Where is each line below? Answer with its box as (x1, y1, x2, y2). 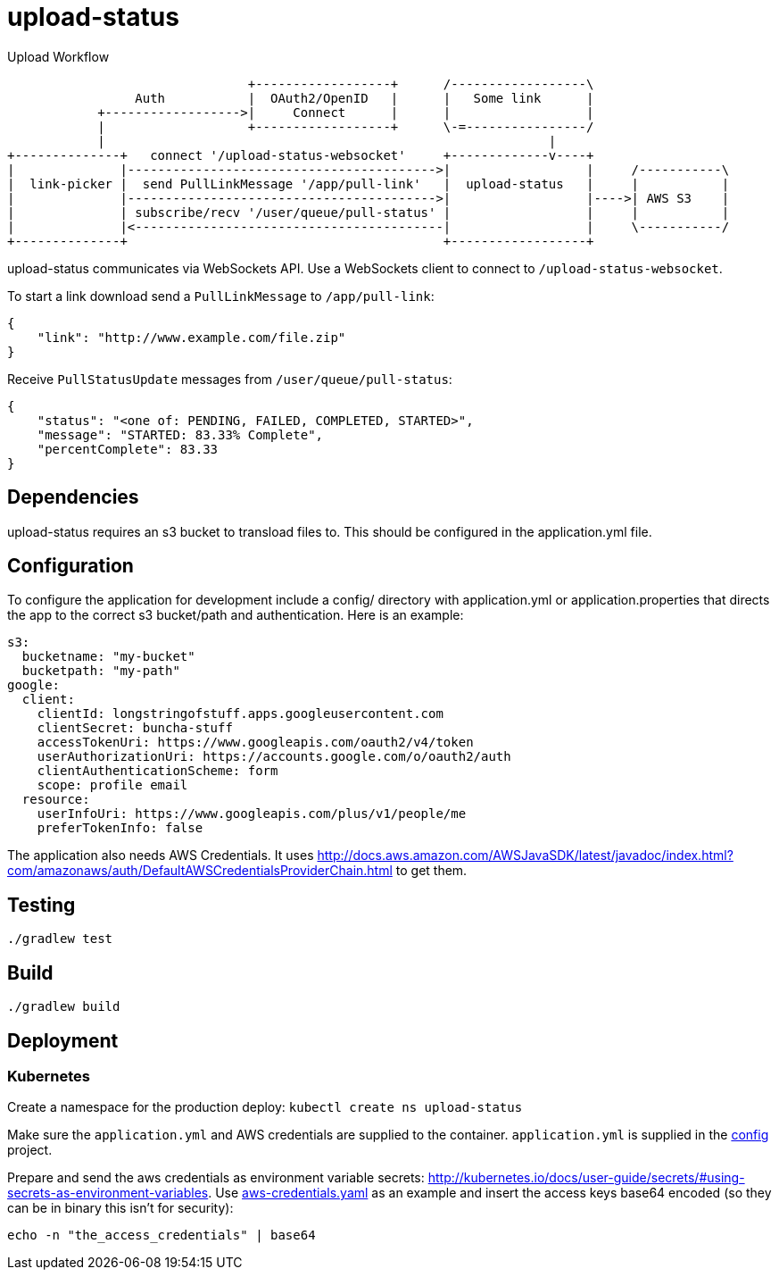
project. (7, 1142, 53, 1158)
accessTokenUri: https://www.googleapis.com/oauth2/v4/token (37, 735, 474, 750)
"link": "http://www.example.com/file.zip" (37, 330, 346, 345)
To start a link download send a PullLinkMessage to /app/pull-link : (7, 288, 435, 304)
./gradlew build (7, 999, 120, 1014)
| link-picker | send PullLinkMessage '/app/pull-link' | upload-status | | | (7, 176, 730, 191)
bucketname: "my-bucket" (21, 649, 195, 664)
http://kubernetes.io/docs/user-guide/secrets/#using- (427, 1170, 745, 1186)
